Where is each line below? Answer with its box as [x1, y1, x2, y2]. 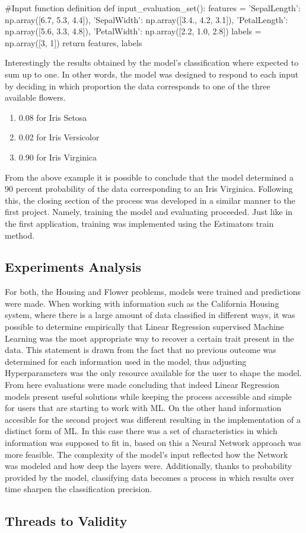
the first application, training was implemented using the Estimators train [5, 217, 274, 229]
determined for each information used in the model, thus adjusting [5, 355, 247, 367]
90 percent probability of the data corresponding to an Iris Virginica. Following [5, 182, 293, 195]
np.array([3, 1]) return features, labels [5, 36, 142, 49]
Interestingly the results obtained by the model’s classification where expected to [5, 56, 299, 69]
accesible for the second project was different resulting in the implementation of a [5, 413, 301, 425]
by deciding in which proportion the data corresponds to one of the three [5, 79, 270, 92]
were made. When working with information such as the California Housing [5, 297, 279, 309]
